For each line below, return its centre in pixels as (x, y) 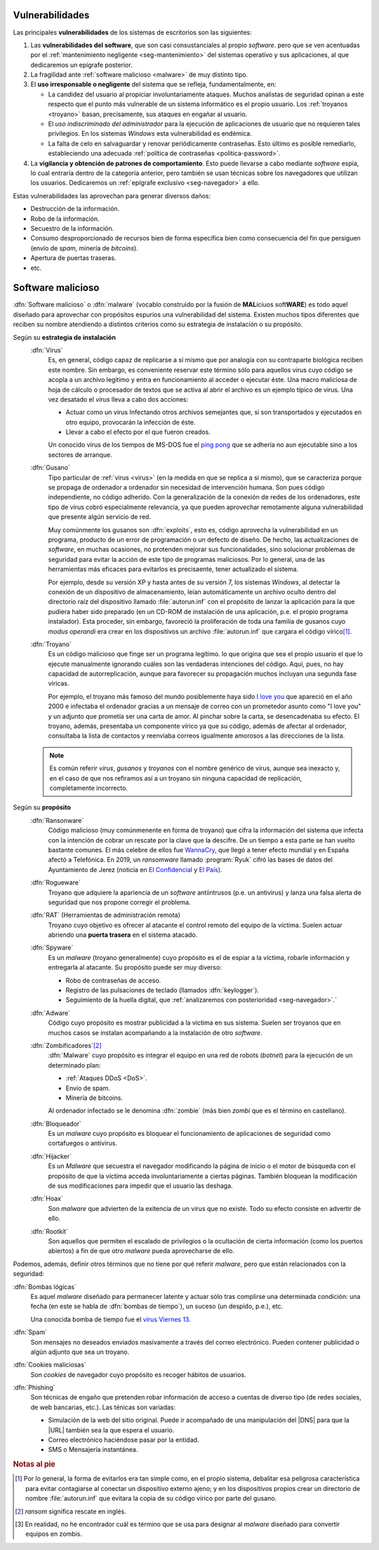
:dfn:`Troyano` (51, 644)
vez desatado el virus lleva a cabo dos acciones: (118, 399)
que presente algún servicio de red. (99, 517)
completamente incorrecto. (89, 788)
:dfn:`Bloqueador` (56, 1123)
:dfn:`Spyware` (52, 948)
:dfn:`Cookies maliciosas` (50, 1365)
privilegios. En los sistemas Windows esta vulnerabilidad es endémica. (150, 134)
